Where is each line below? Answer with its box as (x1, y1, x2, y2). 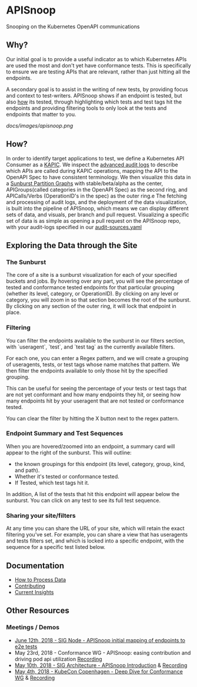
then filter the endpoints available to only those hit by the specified (6, 367, 168, 374)
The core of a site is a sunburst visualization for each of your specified (6, 272, 178, 279)
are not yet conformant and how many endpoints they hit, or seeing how (6, 391, 181, 398)
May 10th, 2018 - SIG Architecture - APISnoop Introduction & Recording (14, 662, 188, 669)
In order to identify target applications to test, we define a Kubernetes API (6, 155, 185, 162)
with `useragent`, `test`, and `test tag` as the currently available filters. (6, 343, 175, 350)
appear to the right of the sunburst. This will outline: (6, 449, 132, 456)
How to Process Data (14, 576, 66, 583)
